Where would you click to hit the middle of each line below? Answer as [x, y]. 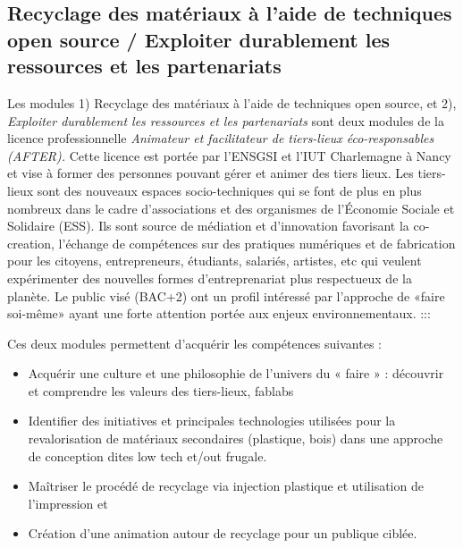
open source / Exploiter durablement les [198, 39]
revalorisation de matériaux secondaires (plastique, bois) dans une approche [236, 438]
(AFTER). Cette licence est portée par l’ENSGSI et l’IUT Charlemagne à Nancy [229, 155]
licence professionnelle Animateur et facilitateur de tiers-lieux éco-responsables [221, 138]
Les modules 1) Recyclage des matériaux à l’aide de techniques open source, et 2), [232, 102]
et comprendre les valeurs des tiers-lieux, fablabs [161, 390]
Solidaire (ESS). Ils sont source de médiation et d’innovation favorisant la [208, 226]
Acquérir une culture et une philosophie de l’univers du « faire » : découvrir [236, 373]
